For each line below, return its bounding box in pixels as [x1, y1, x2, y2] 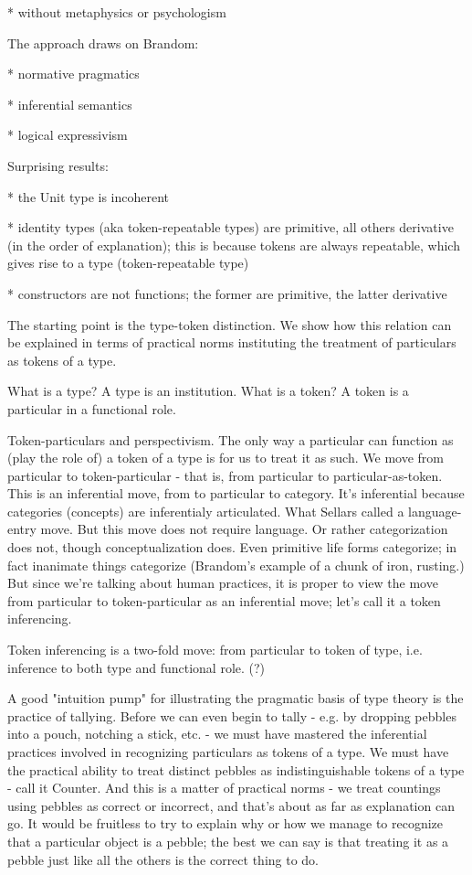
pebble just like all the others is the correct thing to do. [7, 849, 320, 869]
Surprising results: [7, 155, 109, 175]
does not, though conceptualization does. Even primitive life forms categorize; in [7, 538, 457, 557]
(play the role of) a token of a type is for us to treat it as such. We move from [7, 448, 444, 467]
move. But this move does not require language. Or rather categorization [40, 519, 448, 539]
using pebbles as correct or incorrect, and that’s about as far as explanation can [7, 795, 455, 815]
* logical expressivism [7, 125, 128, 144]
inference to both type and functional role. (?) [7, 657, 266, 677]
